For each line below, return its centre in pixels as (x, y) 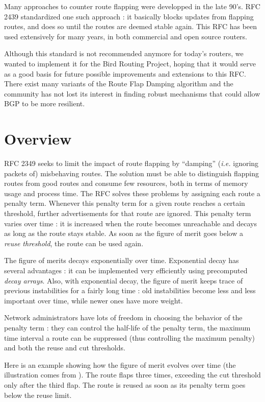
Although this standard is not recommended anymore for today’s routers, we (124, 53)
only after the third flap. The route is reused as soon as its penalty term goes (125, 384)
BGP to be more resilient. (45, 103)
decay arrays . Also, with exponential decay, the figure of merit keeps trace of (124, 280)
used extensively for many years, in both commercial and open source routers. (126, 36)
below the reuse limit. (38, 395)
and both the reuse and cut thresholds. (65, 348)
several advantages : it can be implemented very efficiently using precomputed (126, 270)
